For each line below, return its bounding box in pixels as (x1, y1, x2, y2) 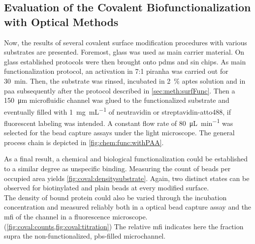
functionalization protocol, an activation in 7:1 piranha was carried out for (4, 66, 228, 76)
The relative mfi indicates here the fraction (114, 221, 244, 231)
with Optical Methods (4, 14, 119, 29)
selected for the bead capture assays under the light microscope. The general (4, 127, 235, 138)
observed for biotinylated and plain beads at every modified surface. (4, 183, 209, 193)
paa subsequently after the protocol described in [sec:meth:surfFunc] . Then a (4, 85, 235, 95)
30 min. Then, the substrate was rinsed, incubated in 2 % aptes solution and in (4, 75, 246, 86)
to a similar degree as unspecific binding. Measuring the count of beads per (4, 163, 231, 174)
